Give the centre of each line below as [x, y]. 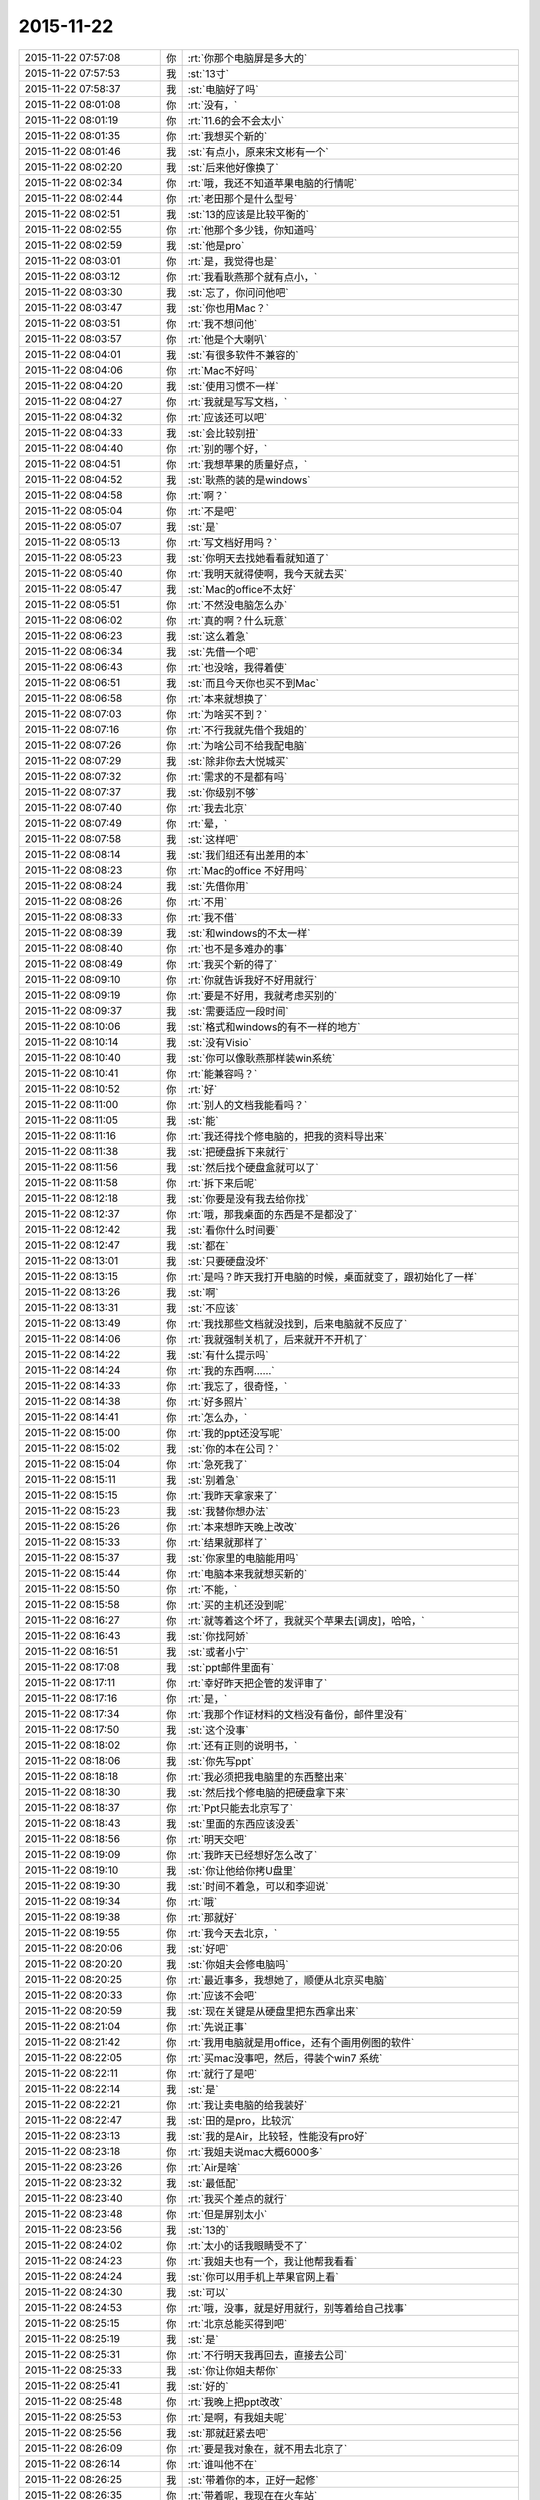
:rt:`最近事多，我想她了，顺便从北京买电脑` [287, 1980]
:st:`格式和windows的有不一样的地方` [274, 1027]
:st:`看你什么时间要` [233, 1230]
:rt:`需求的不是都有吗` [237, 777]
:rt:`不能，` [212, 1589]
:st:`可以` [208, 2292]
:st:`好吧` [208, 1948]
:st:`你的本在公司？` [233, 1448]
